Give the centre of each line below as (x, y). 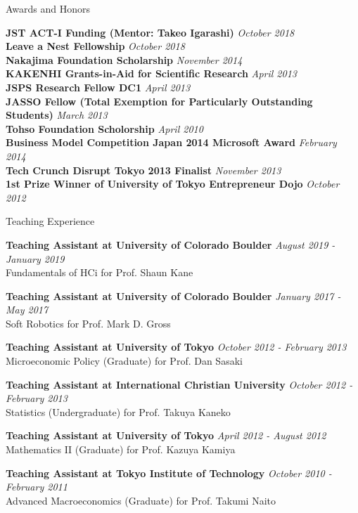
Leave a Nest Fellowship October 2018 (95, 46)
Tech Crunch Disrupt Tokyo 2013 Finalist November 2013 (143, 170)
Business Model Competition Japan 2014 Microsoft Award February (171, 142)
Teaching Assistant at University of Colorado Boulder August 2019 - (171, 244)
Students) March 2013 (57, 115)
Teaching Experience (50, 221)
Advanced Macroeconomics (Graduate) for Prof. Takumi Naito (141, 500)
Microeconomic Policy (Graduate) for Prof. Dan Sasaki (124, 361)
